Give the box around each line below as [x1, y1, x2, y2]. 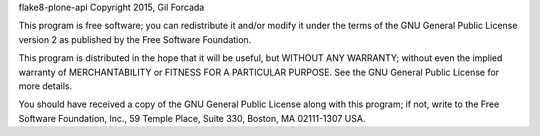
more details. [18, 80, 73, 92]
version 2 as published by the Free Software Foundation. [18, 33, 252, 45]
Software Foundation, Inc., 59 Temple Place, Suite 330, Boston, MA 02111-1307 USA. [18, 112, 366, 124]
